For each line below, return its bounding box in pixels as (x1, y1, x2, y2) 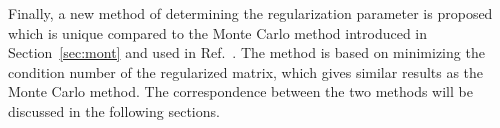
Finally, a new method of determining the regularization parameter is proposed (8, 3, 493, 23)
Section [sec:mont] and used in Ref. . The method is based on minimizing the (8, 42, 485, 63)
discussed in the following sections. (8, 100, 220, 121)
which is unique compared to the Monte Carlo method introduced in (8, 22, 428, 43)
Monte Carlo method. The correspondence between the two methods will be (8, 81, 473, 102)
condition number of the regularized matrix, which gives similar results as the (8, 61, 484, 82)
